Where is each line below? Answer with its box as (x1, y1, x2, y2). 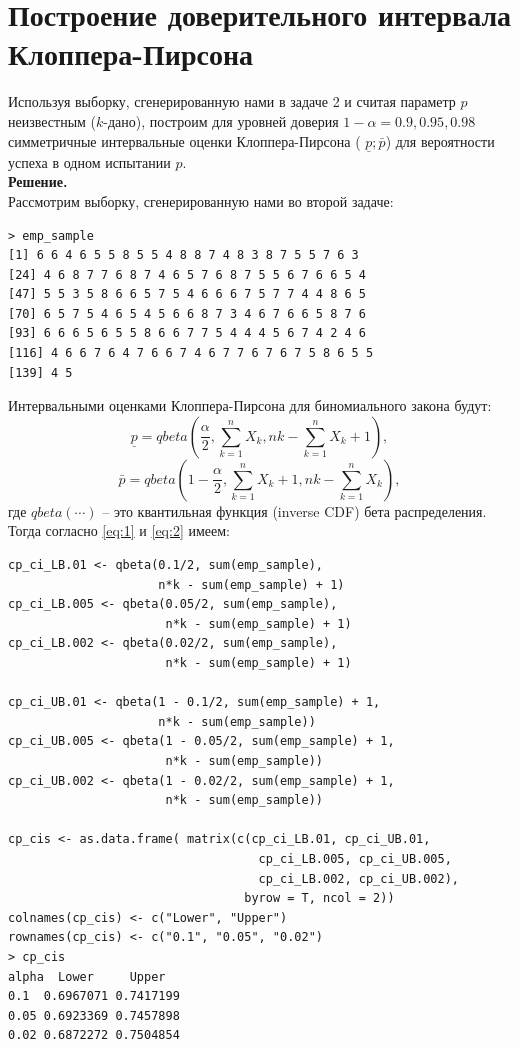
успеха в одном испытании (8, 151, 171, 172)
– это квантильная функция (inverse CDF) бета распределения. (102, 500, 487, 521)
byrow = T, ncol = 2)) (244, 891, 395, 906)
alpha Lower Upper (8, 969, 166, 984)
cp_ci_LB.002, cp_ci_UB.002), (258, 871, 460, 886)
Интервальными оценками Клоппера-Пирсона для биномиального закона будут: (8, 395, 492, 416)
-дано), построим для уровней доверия (103, 110, 339, 131)
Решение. (8, 171, 68, 192)
